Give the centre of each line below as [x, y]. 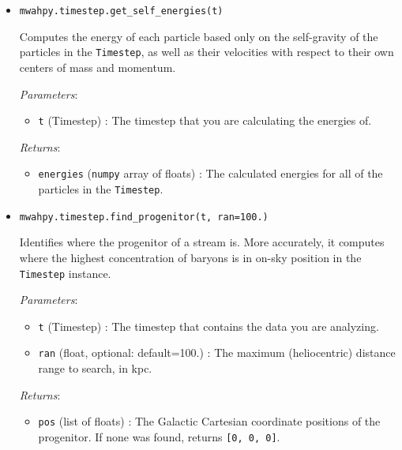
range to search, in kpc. [95, 368]
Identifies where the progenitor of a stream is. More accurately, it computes [202, 242]
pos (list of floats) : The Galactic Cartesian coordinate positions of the [209, 421]
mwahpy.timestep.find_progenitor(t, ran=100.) [144, 217]
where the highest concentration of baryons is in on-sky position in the [190, 257]
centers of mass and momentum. [98, 67]
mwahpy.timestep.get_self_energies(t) [121, 11]
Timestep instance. [65, 273]
